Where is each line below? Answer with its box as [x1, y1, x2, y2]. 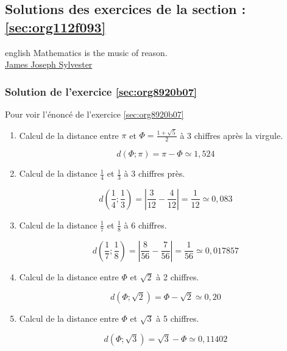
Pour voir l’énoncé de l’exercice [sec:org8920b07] [5, 108, 184, 120]
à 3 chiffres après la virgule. [180, 129, 283, 141]
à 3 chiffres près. [124, 167, 185, 180]
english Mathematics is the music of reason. [5, 46, 168, 58]
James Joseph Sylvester [5, 58, 93, 71]
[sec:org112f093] [5, 17, 106, 36]
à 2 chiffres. [156, 270, 199, 283]
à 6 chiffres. [124, 218, 167, 231]
